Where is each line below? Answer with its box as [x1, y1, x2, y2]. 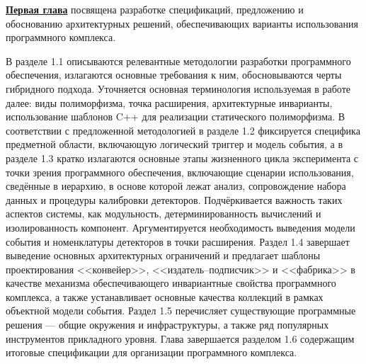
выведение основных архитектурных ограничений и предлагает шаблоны [6, 248, 321, 263]
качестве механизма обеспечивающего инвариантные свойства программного [6, 275, 336, 290]
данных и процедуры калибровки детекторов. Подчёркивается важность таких [6, 192, 343, 207]
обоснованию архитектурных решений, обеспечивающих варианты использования [6, 16, 358, 30]
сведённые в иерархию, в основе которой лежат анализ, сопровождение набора [6, 178, 346, 193]
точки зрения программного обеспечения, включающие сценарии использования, [6, 164, 354, 179]
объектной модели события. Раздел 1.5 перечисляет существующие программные [6, 303, 356, 318]
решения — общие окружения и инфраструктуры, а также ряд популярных [6, 317, 329, 332]
